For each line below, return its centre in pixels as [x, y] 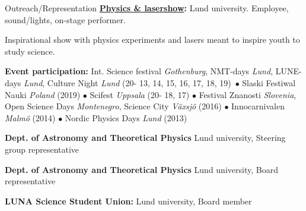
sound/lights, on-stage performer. [65, 19]
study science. [30, 51]
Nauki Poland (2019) [43, 94]
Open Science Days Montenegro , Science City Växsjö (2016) [113, 106]
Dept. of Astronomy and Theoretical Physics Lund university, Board [141, 169]
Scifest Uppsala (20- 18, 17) [140, 94]
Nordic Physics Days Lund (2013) [126, 117]
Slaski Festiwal [269, 82]
